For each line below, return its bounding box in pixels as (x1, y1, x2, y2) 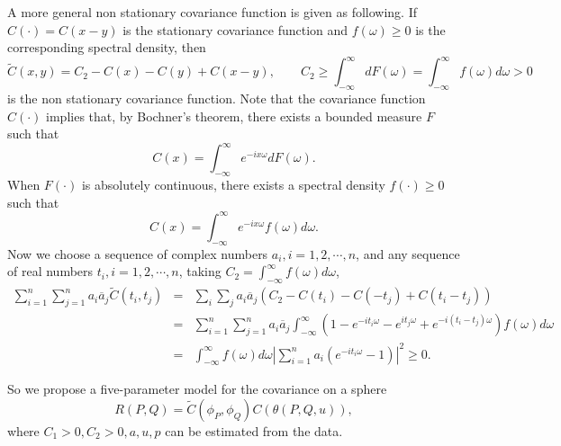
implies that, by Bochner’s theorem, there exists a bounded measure (46, 106, 422, 125)
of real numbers (7, 262, 94, 281)
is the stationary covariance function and (122, 20, 348, 39)
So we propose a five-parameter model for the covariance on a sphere (7, 379, 387, 398)
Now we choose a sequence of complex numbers (7, 244, 268, 263)
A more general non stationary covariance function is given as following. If (7, 3, 417, 21)
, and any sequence (356, 244, 460, 263)
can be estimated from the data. (165, 422, 343, 441)
